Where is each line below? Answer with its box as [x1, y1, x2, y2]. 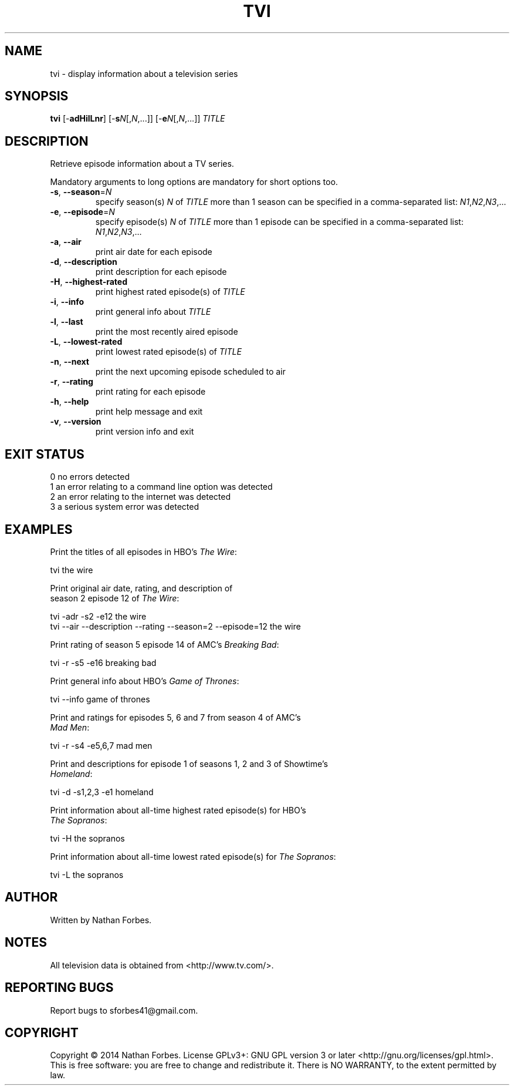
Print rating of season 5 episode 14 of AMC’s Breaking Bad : [50, 639, 279, 650]
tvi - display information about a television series [50, 68, 238, 79]
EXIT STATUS [5, 446, 84, 462]
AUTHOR [5, 890, 58, 905]
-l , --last [50, 317, 83, 327]
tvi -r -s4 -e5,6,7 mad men [50, 740, 153, 751]
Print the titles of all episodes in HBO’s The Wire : [50, 546, 237, 557]
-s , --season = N [50, 187, 112, 197]
